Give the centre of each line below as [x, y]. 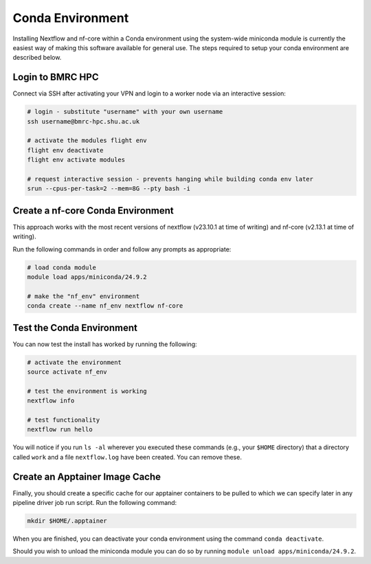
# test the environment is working [87, 391]
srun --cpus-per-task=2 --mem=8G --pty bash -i [109, 189]
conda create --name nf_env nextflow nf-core [105, 306]
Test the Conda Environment [75, 327]
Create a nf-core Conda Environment [93, 211]
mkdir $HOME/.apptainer [67, 521]
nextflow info [51, 401]
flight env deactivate [65, 150]
